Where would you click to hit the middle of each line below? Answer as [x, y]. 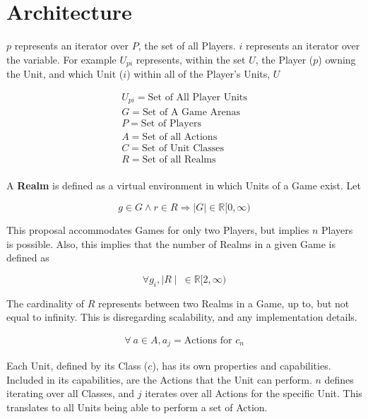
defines [339, 379]
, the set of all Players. [187, 46]
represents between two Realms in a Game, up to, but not [224, 303]
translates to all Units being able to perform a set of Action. [137, 407]
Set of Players [171, 124]
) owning [337, 59]
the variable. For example [61, 59]
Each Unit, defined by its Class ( [77, 366]
